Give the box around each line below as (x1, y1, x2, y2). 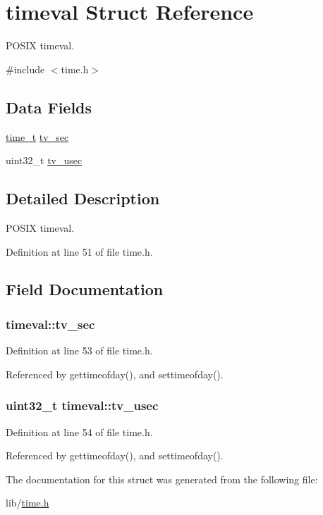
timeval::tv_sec (6, 315, 95, 333)
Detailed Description (6, 187, 160, 209)
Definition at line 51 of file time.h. (6, 244, 153, 259)
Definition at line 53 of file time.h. (6, 343, 153, 358)
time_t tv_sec (6, 129, 69, 144)
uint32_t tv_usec (6, 153, 83, 168)
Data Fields (6, 96, 92, 118)
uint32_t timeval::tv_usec (6, 397, 159, 414)
